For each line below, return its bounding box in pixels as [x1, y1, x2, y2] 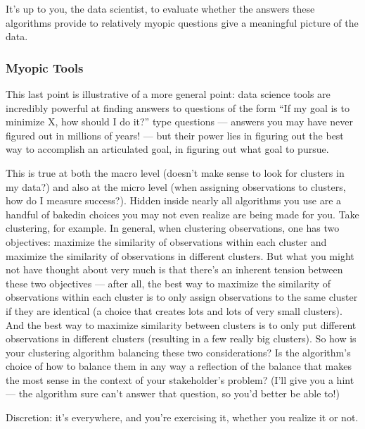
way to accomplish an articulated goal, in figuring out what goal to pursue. [6, 142, 329, 156]
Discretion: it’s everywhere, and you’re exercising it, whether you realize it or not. [6, 410, 359, 425]
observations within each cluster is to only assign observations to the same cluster [6, 290, 358, 304]
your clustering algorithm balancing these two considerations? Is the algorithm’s [6, 344, 351, 359]
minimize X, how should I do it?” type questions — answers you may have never [6, 114, 353, 129]
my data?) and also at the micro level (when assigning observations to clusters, [6, 179, 346, 194]
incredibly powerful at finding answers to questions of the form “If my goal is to [6, 100, 350, 115]
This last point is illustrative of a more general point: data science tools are [6, 87, 331, 101]
